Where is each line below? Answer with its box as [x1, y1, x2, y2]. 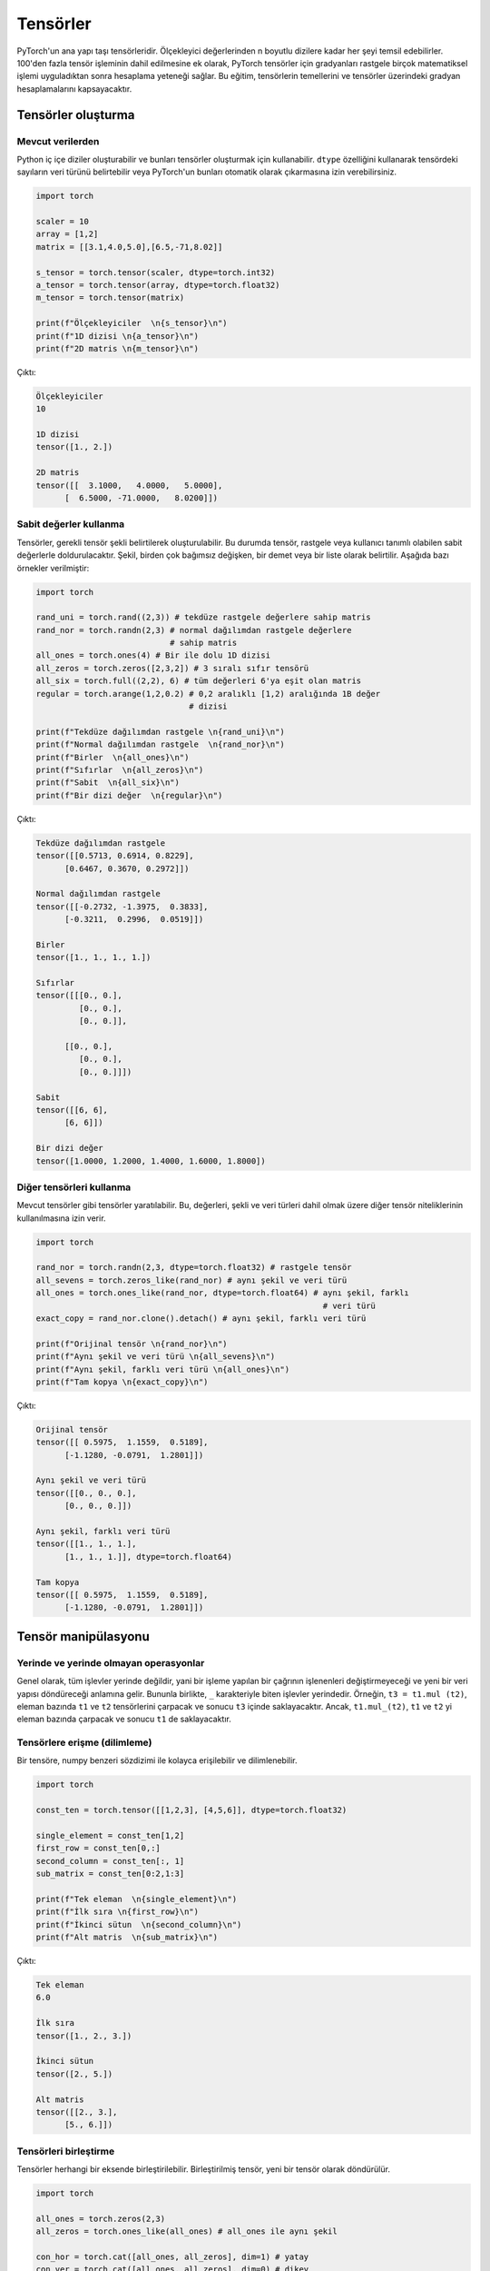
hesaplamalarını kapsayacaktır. [16, 83, 132, 94]
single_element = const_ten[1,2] [35, 1830, 185, 1840]
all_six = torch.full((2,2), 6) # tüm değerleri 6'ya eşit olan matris [35, 676, 362, 686]
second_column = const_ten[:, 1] [35, 1856, 185, 1866]
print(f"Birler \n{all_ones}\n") [35, 752, 190, 762]
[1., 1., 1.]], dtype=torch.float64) [64, 1552, 233, 1562]
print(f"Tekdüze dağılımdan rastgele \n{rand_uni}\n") [35, 727, 285, 737]
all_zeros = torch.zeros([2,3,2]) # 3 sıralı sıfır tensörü [35, 663, 309, 673]
